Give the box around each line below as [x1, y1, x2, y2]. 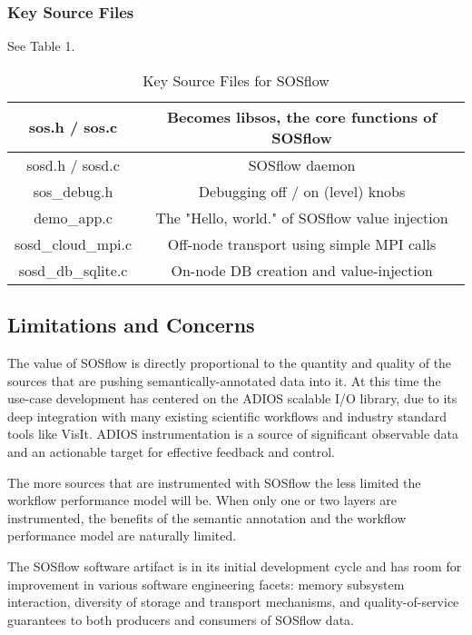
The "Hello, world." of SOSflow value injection [155, 206, 448, 228]
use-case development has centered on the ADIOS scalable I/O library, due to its [7, 389, 457, 408]
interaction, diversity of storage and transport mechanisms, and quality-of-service [7, 592, 459, 611]
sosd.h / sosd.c [26, 154, 120, 175]
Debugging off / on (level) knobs [198, 180, 406, 202]
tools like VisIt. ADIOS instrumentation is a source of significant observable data [7, 424, 459, 443]
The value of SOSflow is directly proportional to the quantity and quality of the [7, 353, 452, 372]
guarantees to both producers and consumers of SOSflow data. [7, 610, 354, 629]
